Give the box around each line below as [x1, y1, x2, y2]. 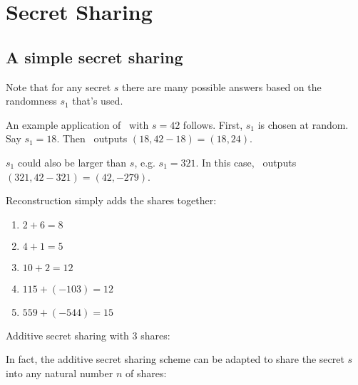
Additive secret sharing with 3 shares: [6, 327, 170, 342]
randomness [6, 93, 57, 108]
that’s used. [72, 93, 123, 108]
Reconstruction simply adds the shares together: [6, 193, 217, 208]
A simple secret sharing [6, 46, 183, 68]
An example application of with [6, 117, 149, 132]
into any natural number [6, 365, 113, 380]
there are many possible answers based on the [122, 79, 322, 94]
